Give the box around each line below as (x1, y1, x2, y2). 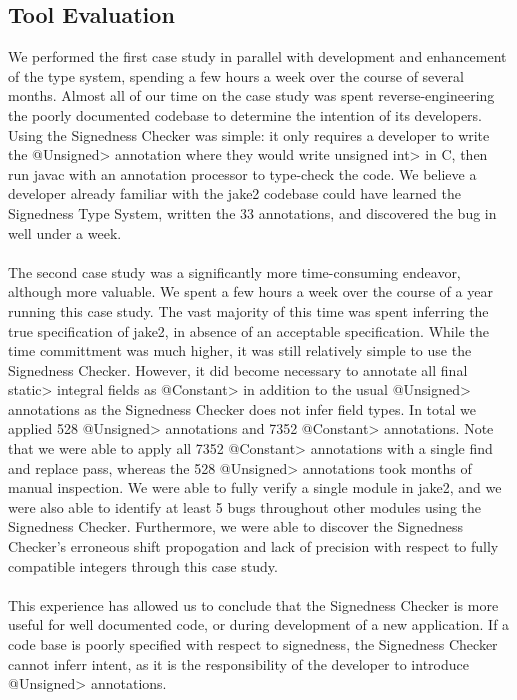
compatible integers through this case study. (8, 555, 278, 576)
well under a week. (8, 222, 122, 243)
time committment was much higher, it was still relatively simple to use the (8, 340, 472, 361)
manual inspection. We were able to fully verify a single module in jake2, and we (8, 477, 502, 498)
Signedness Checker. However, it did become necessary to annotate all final (8, 359, 468, 380)
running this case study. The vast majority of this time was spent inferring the (8, 300, 489, 321)
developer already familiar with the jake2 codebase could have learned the (8, 183, 461, 204)
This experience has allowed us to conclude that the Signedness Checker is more (8, 594, 499, 615)
